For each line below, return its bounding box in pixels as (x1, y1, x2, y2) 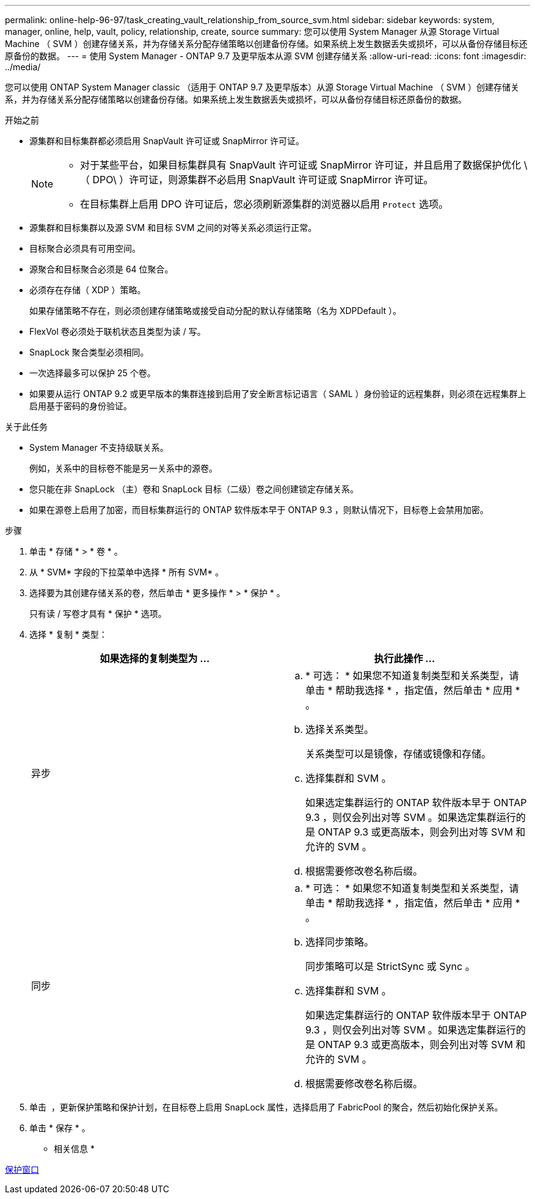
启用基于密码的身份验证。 (29, 401, 132, 411)
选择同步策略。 (305, 936, 374, 948)
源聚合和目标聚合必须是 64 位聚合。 (29, 264, 173, 274)
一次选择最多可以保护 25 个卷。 (29, 368, 156, 378)
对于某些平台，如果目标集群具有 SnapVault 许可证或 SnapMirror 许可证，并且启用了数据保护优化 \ (80, 159, 528, 171)
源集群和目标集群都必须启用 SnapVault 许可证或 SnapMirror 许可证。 (29, 136, 304, 146)
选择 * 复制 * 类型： (29, 629, 107, 640)
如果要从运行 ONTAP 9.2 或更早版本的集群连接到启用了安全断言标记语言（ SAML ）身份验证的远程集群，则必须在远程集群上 (29, 388, 526, 399)
